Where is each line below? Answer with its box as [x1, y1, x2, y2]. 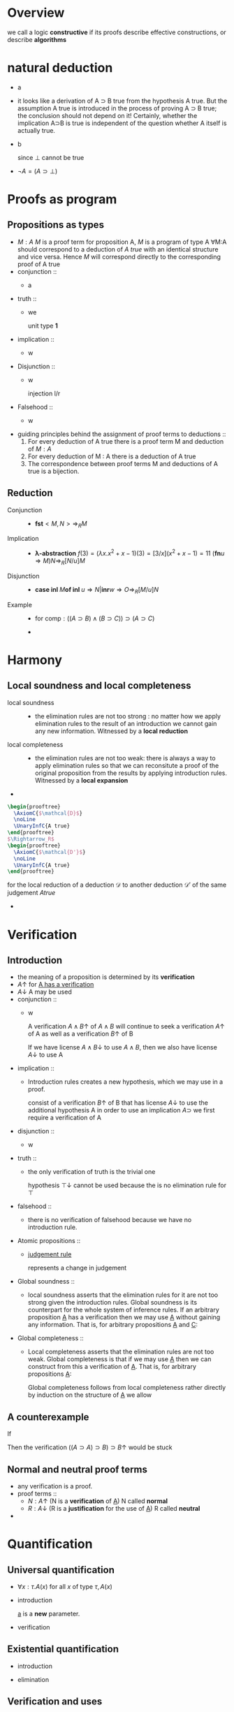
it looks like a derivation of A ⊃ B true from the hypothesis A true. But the [17, 96, 228, 105]
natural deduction [7, 60, 113, 76]
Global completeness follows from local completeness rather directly [27, 1384, 226, 1392]
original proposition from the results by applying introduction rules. [34, 769, 228, 777]
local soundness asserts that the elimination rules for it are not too [27, 1291, 219, 1299]
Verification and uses [7, 1696, 103, 1708]
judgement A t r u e [7, 889, 56, 897]
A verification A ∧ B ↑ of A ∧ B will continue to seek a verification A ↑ [27, 1022, 225, 1031]
